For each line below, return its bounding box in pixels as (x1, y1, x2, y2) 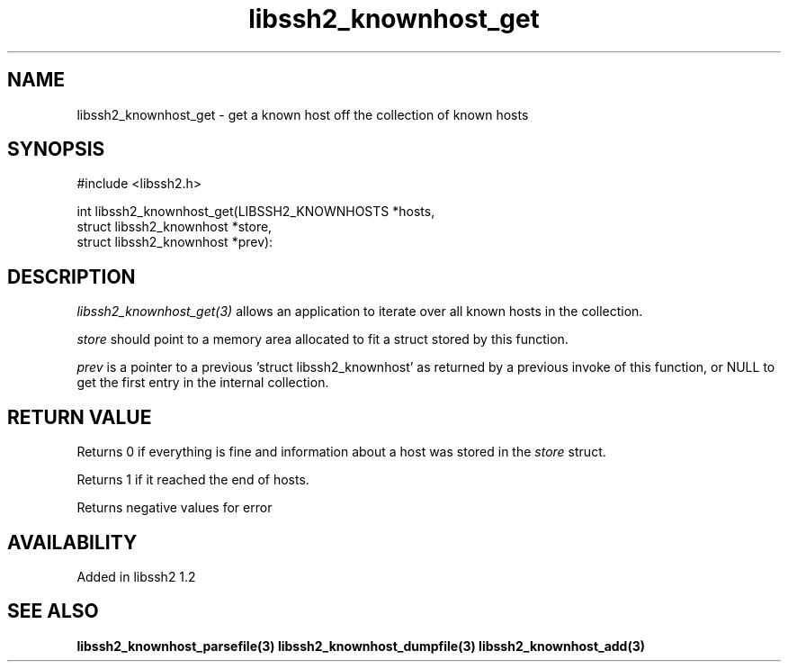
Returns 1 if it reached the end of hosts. (76, 472, 309, 488)
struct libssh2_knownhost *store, (76, 219, 273, 235)
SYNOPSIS (7, 138, 105, 161)
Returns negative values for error (76, 500, 273, 516)
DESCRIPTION (7, 265, 136, 288)
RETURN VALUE (7, 405, 152, 429)
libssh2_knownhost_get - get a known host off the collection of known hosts (76, 106, 529, 122)
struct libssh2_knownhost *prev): (76, 234, 273, 250)
